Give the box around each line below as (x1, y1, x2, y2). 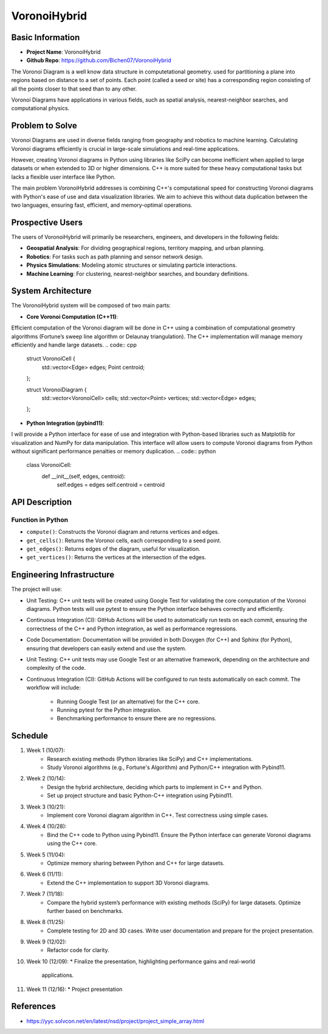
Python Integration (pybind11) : (26, 419, 104, 427)
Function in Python (11, 515, 69, 524)
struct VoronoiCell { (26, 355, 75, 362)
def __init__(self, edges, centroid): (41, 472, 126, 480)
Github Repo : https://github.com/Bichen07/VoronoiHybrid (26, 57, 171, 64)
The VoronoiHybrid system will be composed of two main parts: (11, 302, 171, 309)
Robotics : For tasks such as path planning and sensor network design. (26, 253, 203, 260)
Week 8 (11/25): (26, 919, 66, 926)
